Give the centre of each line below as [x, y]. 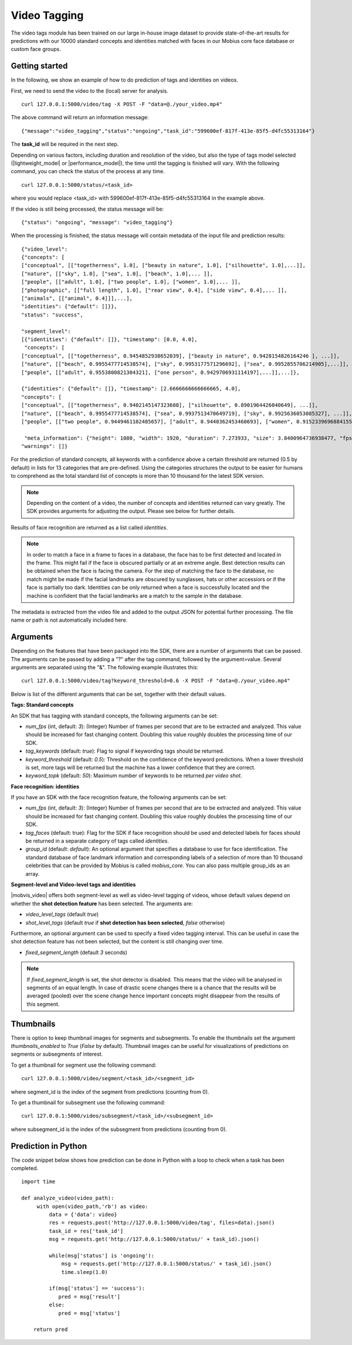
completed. [24, 1168]
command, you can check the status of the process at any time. [88, 171]
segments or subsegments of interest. [57, 1054]
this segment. [43, 1004]
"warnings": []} [45, 446]
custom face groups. [36, 49]
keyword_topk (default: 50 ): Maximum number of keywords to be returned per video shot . [134, 776]
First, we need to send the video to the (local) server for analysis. [89, 90]
